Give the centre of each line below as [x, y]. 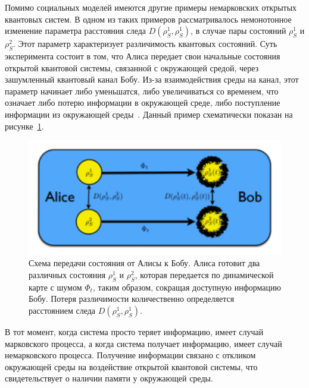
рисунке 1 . [24, 126]
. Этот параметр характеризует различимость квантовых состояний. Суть [145, 44]
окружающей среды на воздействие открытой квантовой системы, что [131, 366]
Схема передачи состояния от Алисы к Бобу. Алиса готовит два [144, 263]
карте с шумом [55, 287]
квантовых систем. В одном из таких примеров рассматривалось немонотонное [148, 19]
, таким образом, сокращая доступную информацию [187, 287]
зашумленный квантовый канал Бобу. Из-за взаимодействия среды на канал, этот [152, 79]
